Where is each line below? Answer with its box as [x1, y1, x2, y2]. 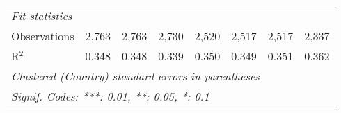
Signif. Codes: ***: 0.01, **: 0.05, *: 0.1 [11, 88, 209, 104]
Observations [11, 28, 74, 44]
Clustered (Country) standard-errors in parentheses [11, 68, 260, 84]
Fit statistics [11, 8, 72, 24]
